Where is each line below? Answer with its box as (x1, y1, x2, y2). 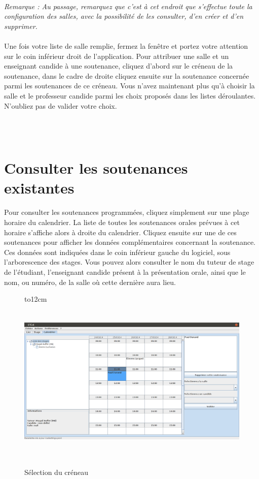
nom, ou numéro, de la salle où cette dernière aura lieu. (4, 276, 176, 287)
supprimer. (4, 20, 38, 31)
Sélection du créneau (24, 466, 89, 477)
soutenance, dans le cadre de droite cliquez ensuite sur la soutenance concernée (4, 70, 249, 81)
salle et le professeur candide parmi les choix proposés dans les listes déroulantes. (4, 90, 256, 101)
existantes (4, 177, 75, 198)
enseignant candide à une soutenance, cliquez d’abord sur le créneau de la (4, 60, 233, 71)
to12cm (24, 294, 47, 304)
